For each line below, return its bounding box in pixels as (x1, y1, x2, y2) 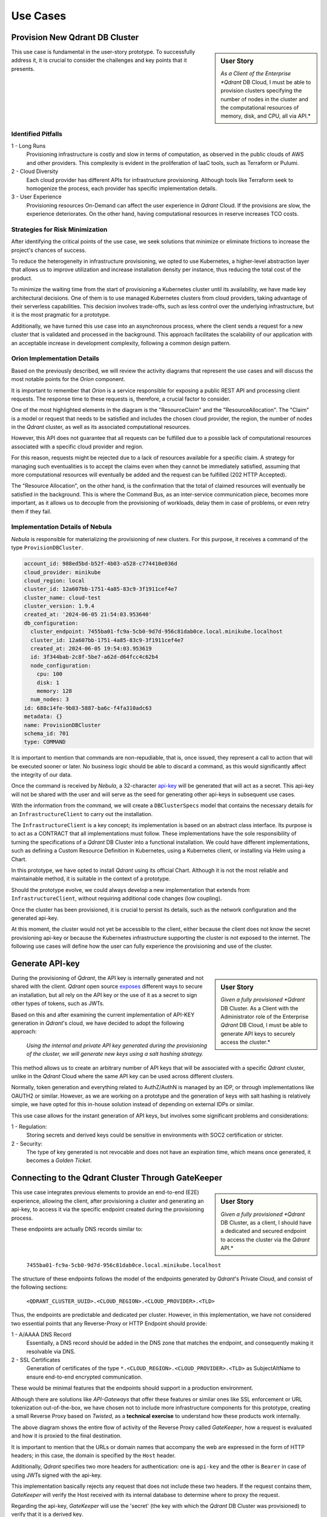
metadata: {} (24, 713, 63, 720)
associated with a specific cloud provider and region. (11, 443, 144, 450)
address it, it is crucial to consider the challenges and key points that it (11, 56, 187, 64)
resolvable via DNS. (26, 1348, 76, 1355)
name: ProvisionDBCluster (24, 721, 101, 728)
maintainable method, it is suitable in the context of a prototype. (11, 875, 171, 882)
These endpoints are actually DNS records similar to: (11, 1225, 143, 1232)
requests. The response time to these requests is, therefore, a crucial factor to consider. (11, 395, 231, 402)
